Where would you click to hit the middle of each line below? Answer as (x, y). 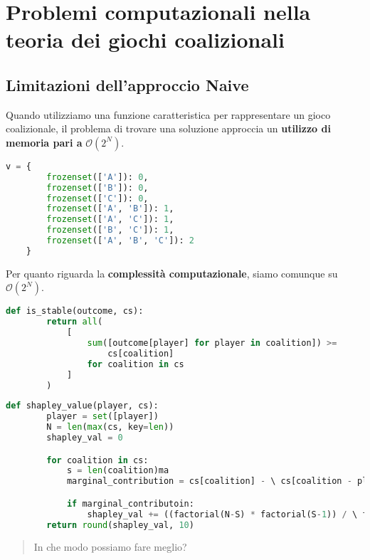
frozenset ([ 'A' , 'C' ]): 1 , (110, 220)
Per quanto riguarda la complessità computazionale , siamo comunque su (172, 273)
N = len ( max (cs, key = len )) (110, 427)
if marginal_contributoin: (130, 503)
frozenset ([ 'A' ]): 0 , (97, 177)
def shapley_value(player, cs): (82, 406)
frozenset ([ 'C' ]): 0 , (97, 198)
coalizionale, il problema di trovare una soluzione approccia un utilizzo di (168, 128)
